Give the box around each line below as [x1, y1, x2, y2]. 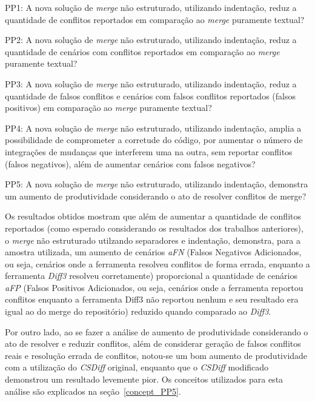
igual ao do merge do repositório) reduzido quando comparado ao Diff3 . [5, 305, 271, 318]
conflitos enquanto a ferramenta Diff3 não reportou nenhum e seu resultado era [5, 293, 299, 306]
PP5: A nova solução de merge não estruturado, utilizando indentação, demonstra [5, 178, 308, 190]
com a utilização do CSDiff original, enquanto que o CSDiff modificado [5, 361, 269, 374]
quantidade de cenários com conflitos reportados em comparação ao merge [5, 45, 280, 58]
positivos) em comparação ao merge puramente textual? [5, 101, 212, 114]
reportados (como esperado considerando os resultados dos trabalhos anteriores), [5, 221, 303, 234]
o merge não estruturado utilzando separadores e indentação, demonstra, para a [5, 233, 301, 246]
